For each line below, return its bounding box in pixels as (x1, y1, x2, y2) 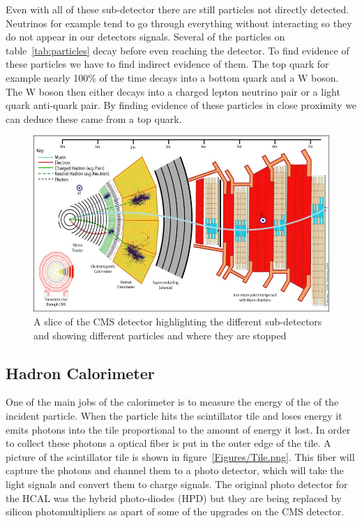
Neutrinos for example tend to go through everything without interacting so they (6, 15, 352, 30)
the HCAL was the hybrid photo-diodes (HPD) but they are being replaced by (6, 490, 342, 505)
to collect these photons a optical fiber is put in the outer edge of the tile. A (6, 436, 331, 450)
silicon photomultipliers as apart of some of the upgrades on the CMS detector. (6, 504, 345, 519)
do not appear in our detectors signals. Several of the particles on (6, 29, 285, 44)
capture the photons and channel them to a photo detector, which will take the (6, 463, 344, 478)
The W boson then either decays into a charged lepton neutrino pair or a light (6, 84, 340, 98)
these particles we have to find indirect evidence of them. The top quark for (6, 57, 329, 71)
